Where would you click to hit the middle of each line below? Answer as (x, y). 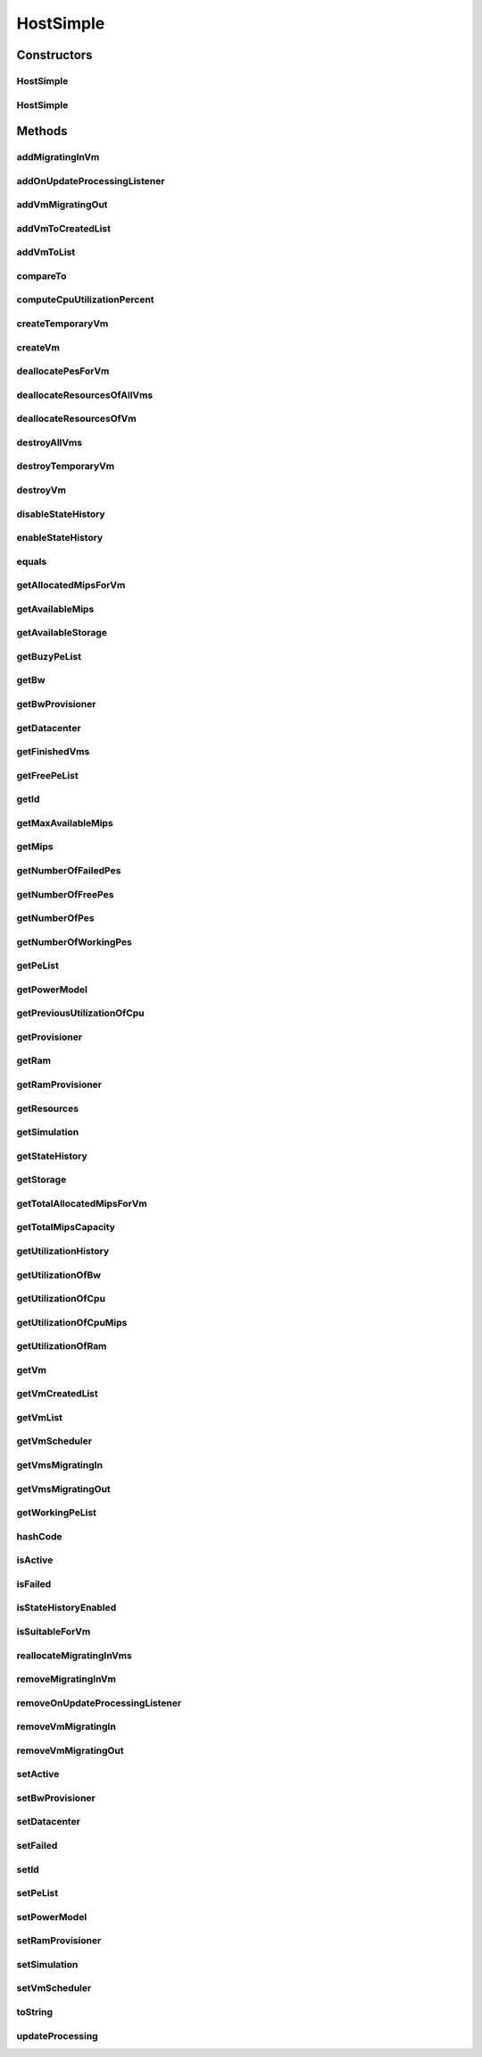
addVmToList (46, 252)
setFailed (37, 1846)
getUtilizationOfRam (62, 1346)
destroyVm (42, 490)
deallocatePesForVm (63, 371)
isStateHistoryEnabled (66, 1607)
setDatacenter (48, 1822)
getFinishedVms (53, 752)
